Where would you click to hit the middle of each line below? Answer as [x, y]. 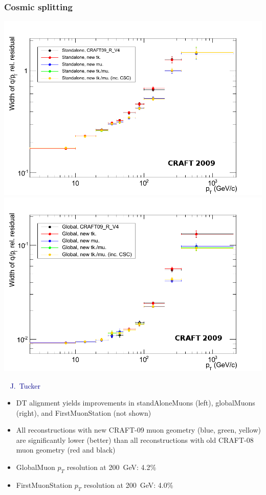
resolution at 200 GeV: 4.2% [112, 467]
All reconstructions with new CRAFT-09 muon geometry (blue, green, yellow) [139, 430]
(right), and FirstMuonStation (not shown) [84, 412]
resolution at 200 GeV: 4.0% [128, 485]
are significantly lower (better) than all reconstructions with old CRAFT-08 [135, 440]
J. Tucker [25, 385]
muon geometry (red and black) [66, 450]
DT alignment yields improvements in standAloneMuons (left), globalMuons [136, 403]
